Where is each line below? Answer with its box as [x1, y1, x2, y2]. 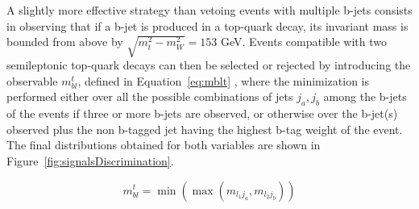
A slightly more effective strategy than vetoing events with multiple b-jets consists [6, 2, 413, 18]
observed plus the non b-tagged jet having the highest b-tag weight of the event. [6, 120, 403, 137]
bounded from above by [6, 33, 123, 50]
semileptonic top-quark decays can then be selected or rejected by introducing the [6, 56, 411, 73]
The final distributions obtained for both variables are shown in [6, 136, 321, 153]
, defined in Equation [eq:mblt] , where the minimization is [77, 72, 370, 89]
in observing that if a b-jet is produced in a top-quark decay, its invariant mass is [6, 17, 409, 34]
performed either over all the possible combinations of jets [6, 88, 293, 105]
